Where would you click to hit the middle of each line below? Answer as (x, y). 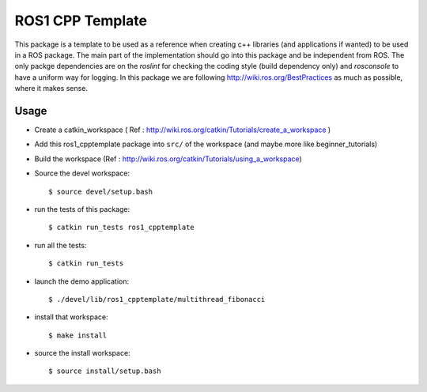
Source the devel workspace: (82, 173)
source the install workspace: (82, 353)
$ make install (78, 335)
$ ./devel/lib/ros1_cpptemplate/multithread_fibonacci (157, 299)
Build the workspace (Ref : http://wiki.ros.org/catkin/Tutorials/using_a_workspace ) (168, 159)
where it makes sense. (51, 89)
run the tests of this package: (82, 209)
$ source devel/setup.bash (101, 191)
